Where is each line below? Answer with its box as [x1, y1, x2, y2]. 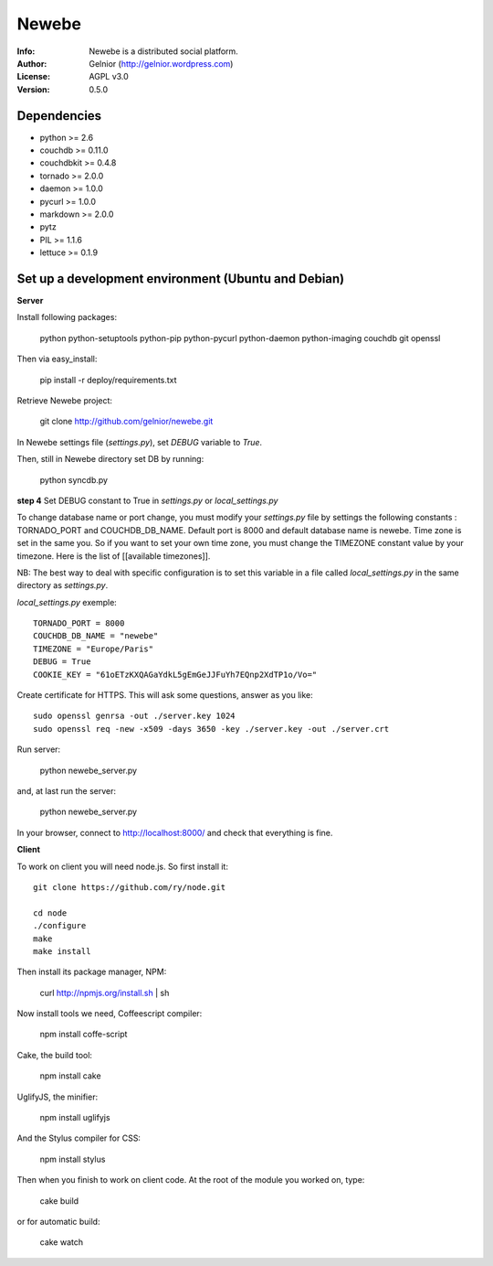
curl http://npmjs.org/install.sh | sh [39, 987, 170, 998]
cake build [39, 1195, 79, 1207]
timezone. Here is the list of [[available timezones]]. [16, 550, 211, 562]
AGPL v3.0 [89, 71, 130, 82]
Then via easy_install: [16, 353, 98, 365]
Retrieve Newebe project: [16, 395, 113, 406]
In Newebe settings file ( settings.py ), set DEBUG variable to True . [16, 436, 263, 447]
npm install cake [39, 1070, 101, 1081]
